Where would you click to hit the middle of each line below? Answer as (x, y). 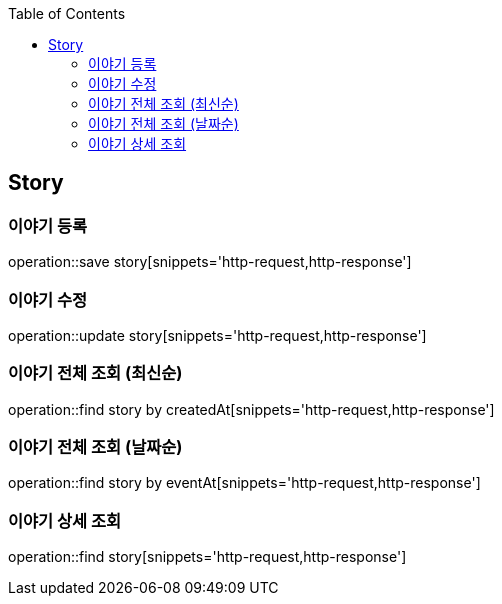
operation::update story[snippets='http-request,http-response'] (217, 335)
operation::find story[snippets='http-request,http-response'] (207, 557)
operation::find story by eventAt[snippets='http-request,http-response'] (244, 483)
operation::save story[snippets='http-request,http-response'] (210, 262)
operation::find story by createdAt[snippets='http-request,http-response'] (251, 409)
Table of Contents (67, 13)
